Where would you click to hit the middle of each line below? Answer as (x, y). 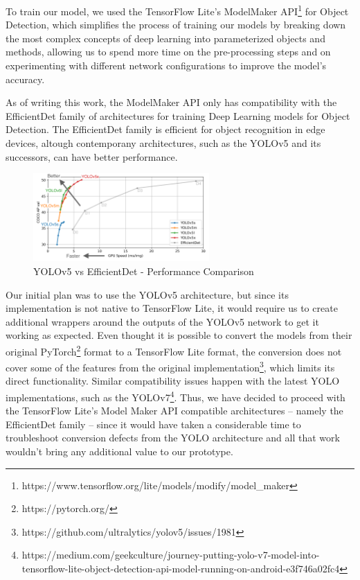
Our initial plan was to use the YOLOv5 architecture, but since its (147, 294)
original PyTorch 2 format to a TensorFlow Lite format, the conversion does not (174, 350)
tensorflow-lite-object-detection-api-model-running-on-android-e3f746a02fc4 (181, 569)
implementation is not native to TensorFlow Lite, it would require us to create (172, 308)
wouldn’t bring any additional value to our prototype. (119, 451)
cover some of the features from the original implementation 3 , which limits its (170, 366)
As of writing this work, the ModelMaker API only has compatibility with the (171, 102)
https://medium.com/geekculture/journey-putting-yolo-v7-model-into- (171, 555)
